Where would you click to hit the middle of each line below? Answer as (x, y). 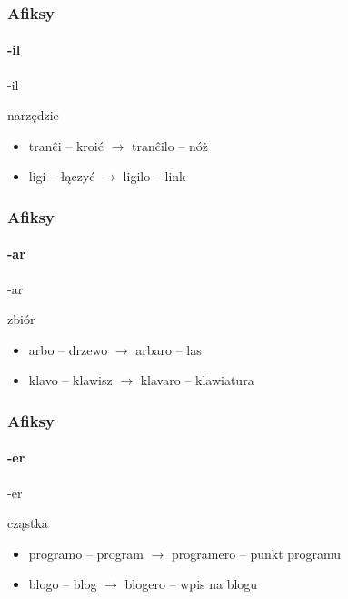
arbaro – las (169, 349)
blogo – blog (63, 584)
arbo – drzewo (68, 349)
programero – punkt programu (257, 553)
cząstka (28, 523)
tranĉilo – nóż (170, 145)
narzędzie (33, 115)
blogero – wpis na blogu (191, 584)
